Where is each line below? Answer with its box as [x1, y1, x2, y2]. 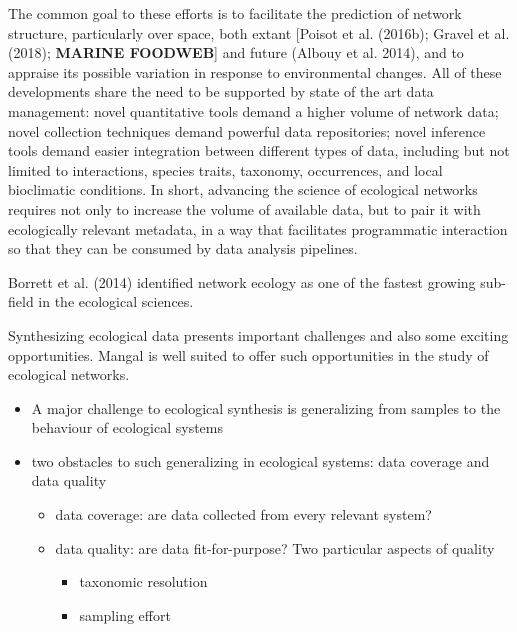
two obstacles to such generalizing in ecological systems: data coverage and [31, 450, 490, 471]
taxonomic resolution [79, 571, 208, 592]
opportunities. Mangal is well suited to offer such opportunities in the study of [8, 344, 489, 365]
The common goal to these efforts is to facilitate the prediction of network [8, 3, 462, 23]
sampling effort [79, 604, 171, 625]
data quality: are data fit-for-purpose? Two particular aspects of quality [55, 537, 495, 558]
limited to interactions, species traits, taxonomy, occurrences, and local [8, 159, 443, 180]
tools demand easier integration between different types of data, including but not [8, 140, 510, 161]
